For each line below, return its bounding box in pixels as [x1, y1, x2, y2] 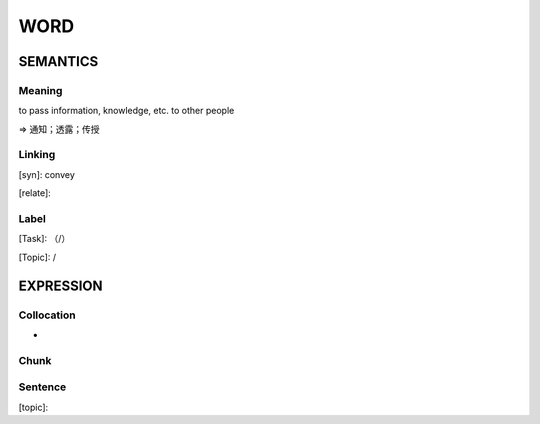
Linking [18, 148, 56, 162]
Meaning [18, 83, 63, 97]
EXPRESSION [18, 277, 103, 294]
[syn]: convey [18, 168, 75, 180]
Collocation [18, 308, 76, 322]
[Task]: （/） [18, 233, 71, 245]
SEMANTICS [18, 53, 99, 70]
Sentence [18, 380, 67, 394]
